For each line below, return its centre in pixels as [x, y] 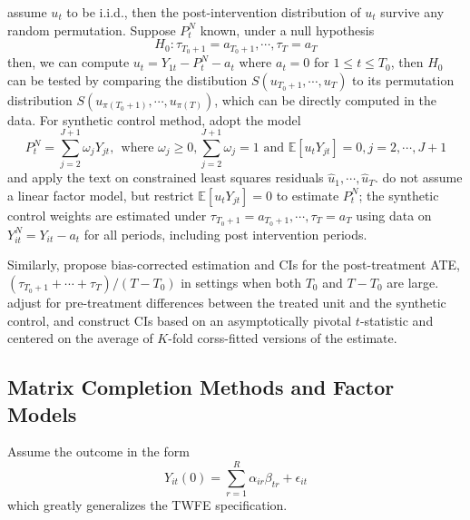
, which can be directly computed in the [325, 99]
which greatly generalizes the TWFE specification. [147, 505]
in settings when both [241, 282]
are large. [413, 282]
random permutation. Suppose [92, 29]
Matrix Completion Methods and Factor [201, 387]
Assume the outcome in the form [98, 451]
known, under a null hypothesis [287, 29]
